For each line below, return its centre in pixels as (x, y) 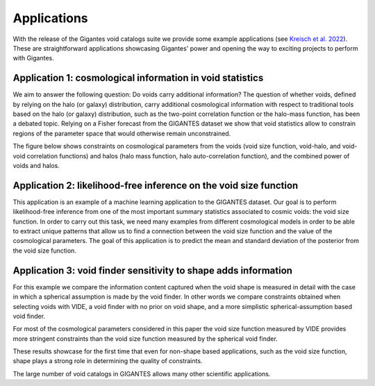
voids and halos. (36, 165)
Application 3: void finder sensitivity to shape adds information (153, 270)
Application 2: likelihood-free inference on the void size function (156, 185)
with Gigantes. (34, 58)
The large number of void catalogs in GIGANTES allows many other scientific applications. (142, 374)
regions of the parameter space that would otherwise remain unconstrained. (122, 133)
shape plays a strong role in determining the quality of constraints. (108, 361)
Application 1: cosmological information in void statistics (138, 78)
